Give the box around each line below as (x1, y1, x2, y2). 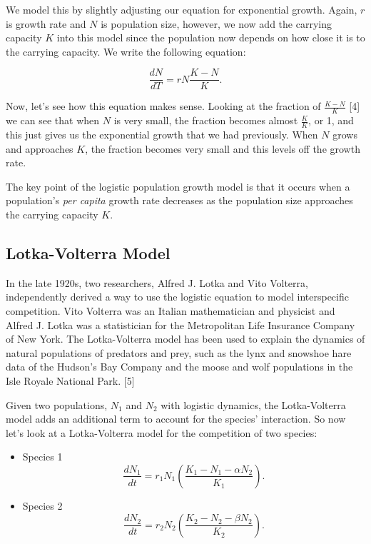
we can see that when (6, 113, 100, 128)
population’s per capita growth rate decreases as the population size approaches (6, 193, 353, 208)
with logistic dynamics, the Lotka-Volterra (161, 397, 346, 412)
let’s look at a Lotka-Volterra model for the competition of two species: (6, 425, 317, 440)
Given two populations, (6, 397, 108, 412)
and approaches (6, 141, 73, 156)
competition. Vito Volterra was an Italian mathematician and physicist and (6, 303, 335, 318)
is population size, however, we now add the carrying (101, 16, 332, 31)
